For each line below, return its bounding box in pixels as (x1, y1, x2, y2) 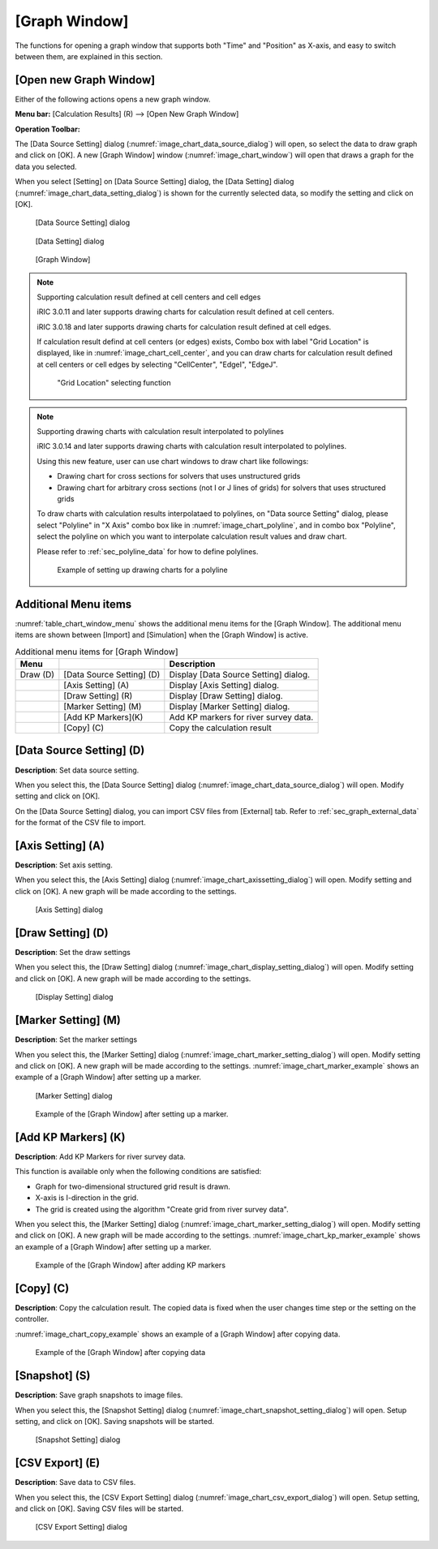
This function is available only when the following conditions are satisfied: (15, 1167, 262, 1177)
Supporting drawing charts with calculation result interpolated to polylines (36, 427, 284, 437)
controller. (15, 1314, 49, 1324)
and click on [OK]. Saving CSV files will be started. (15, 1504, 184, 1513)
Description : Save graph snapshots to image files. (15, 1390, 183, 1400)
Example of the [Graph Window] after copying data (35, 1348, 206, 1358)
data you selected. (15, 161, 77, 171)
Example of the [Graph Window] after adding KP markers (35, 1260, 226, 1270)
